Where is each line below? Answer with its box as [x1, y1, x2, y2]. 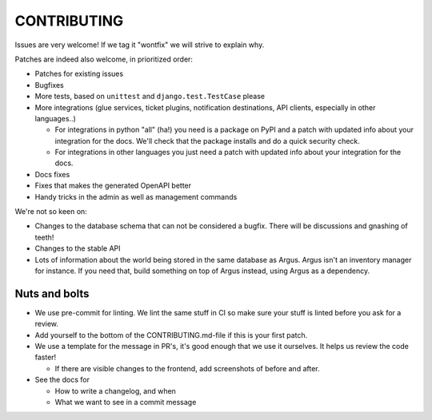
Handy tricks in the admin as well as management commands [34, 192, 238, 201]
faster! [34, 352, 57, 363]
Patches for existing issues [34, 69, 124, 79]
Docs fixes [34, 169, 70, 179]
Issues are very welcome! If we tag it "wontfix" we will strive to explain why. [14, 40, 265, 50]
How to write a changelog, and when [54, 386, 176, 395]
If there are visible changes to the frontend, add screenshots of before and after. [54, 363, 320, 373]
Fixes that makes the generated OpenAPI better [34, 180, 192, 191]
